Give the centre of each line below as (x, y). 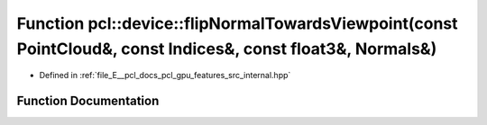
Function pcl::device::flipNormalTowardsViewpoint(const (238, 23)
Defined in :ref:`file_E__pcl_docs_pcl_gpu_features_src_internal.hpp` (165, 76)
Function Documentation (88, 101)
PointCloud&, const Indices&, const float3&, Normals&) (227, 49)
